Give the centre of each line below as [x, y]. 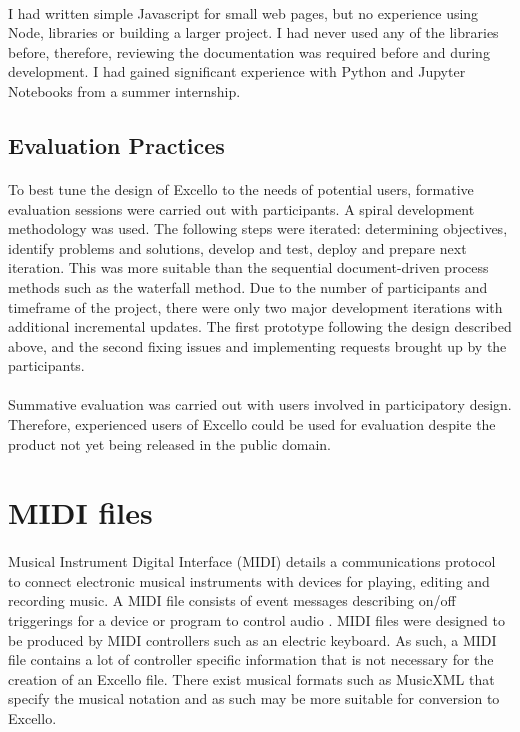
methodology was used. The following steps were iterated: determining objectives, [258, 228]
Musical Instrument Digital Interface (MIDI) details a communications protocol [252, 561]
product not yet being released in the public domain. [169, 443]
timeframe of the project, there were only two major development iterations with [255, 306]
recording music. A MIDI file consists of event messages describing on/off [232, 600]
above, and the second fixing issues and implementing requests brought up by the [257, 345]
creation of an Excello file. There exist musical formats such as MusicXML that [251, 678]
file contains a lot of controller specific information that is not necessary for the [251, 659]
